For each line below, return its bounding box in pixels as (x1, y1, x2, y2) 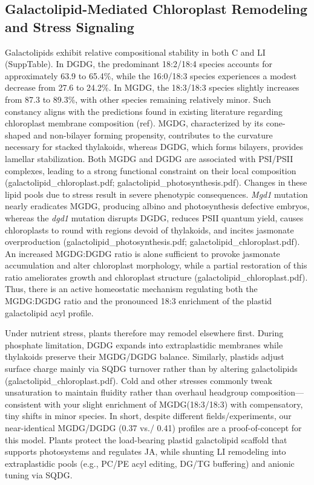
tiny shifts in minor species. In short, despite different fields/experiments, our (5, 409, 292, 422)
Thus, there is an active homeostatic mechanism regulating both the (5, 282, 258, 295)
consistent (5, 397, 42, 410)
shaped (5, 128, 31, 141)
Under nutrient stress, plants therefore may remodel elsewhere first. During (5, 327, 284, 339)
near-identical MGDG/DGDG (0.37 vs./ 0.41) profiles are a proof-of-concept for (5, 422, 302, 434)
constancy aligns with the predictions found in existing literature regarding (5, 105, 283, 117)
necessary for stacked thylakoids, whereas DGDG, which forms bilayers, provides (5, 140, 303, 153)
